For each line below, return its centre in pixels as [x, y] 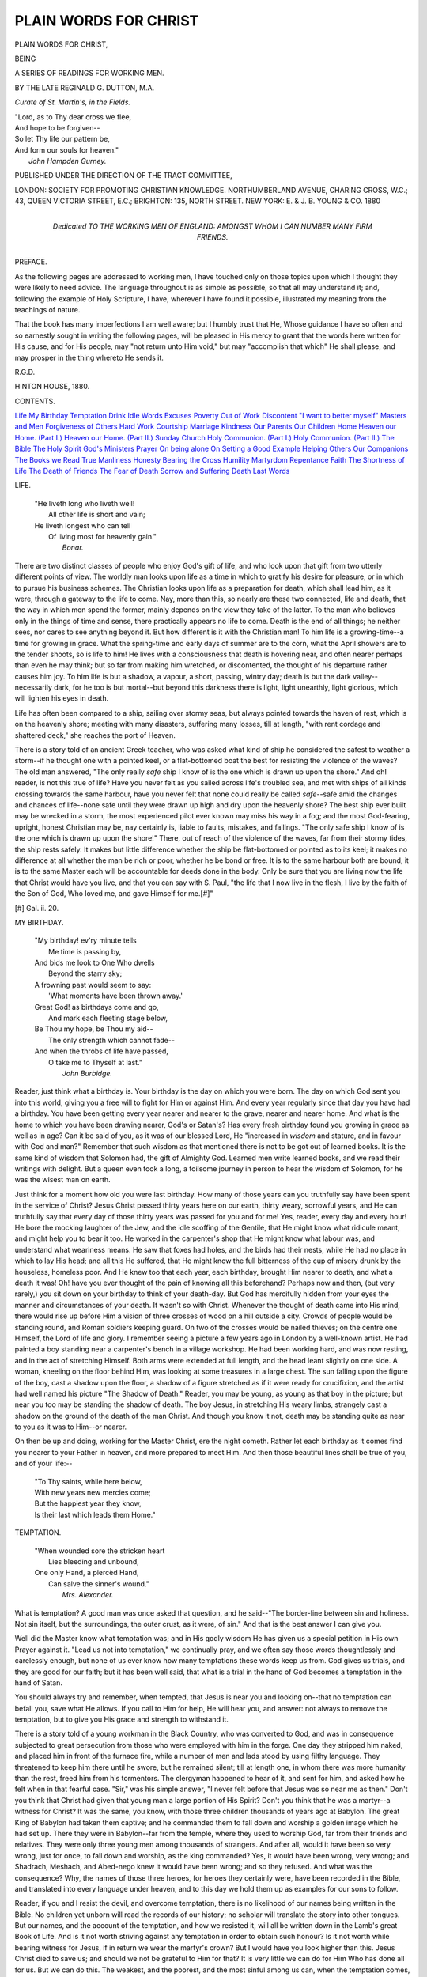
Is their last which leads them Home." [95, 1514]
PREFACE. [31, 262]
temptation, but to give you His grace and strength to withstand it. [122, 1719]
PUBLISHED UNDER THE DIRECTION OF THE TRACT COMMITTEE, [123, 176]
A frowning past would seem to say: [93, 985]
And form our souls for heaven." [66, 149]
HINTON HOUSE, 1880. [52, 387]
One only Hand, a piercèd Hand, [87, 1573]
